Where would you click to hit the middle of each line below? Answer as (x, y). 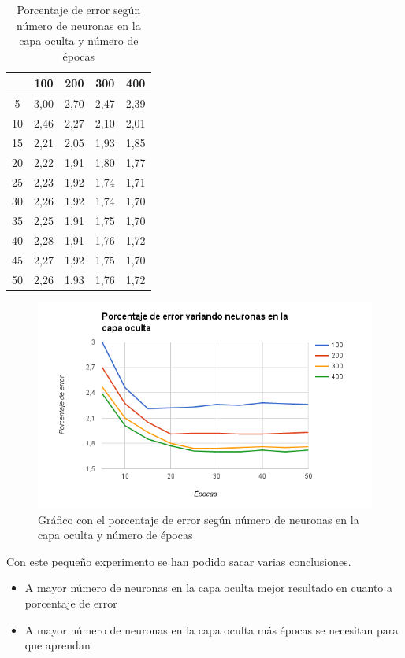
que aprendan (58, 645)
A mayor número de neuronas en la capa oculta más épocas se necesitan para (212, 629)
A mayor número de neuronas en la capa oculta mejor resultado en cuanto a (209, 588)
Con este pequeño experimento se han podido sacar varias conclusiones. (179, 561)
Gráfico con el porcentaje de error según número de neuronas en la (199, 519)
